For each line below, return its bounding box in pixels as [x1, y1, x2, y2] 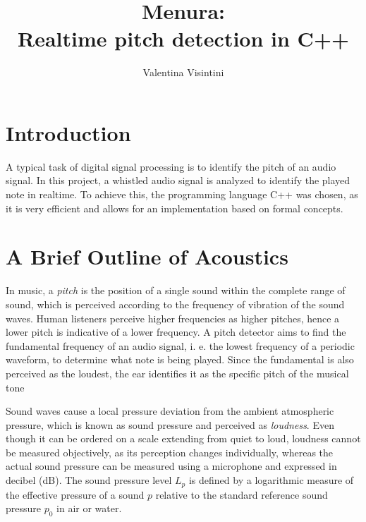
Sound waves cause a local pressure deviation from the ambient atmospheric [6, 403, 334, 418]
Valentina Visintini [142, 65, 224, 80]
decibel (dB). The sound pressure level [6, 473, 172, 487]
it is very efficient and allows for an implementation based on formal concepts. [6, 200, 343, 215]
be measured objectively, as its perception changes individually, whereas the [6, 444, 334, 459]
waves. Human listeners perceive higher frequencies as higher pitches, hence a [6, 310, 340, 325]
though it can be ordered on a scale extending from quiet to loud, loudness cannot [6, 431, 361, 446]
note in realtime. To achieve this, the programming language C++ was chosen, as [6, 187, 358, 202]
